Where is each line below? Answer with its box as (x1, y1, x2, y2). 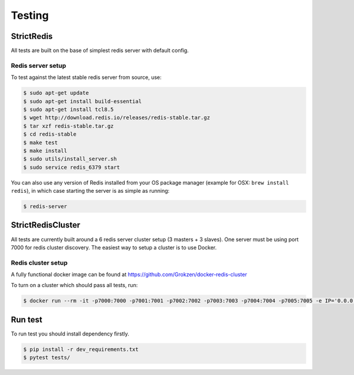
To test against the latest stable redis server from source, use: (11, 74, 162, 81)
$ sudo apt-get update (23, 90, 89, 97)
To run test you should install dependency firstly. (11, 330, 130, 337)
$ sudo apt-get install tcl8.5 (23, 106, 114, 113)
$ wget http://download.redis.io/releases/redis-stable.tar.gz (23, 114, 211, 121)
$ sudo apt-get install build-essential (23, 98, 142, 104)
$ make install (23, 147, 67, 154)
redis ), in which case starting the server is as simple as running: (11, 187, 170, 195)
